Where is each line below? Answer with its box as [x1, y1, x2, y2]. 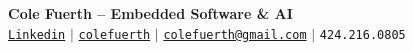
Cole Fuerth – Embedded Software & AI [8, 3, 293, 23]
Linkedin [8, 27, 66, 42]
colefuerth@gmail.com [163, 27, 307, 42]
